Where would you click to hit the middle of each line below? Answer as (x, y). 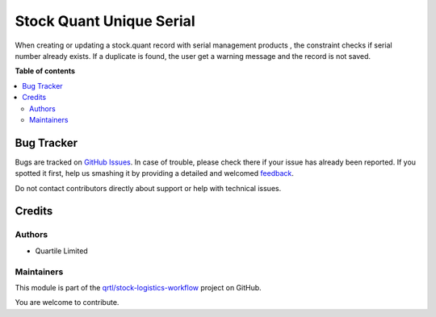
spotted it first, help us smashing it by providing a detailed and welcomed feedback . (155, 173)
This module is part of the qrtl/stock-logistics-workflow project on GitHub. (138, 287)
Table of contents (45, 71)
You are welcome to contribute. (67, 302)
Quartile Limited (61, 251)
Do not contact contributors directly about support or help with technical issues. (148, 188)
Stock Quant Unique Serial (105, 21)
